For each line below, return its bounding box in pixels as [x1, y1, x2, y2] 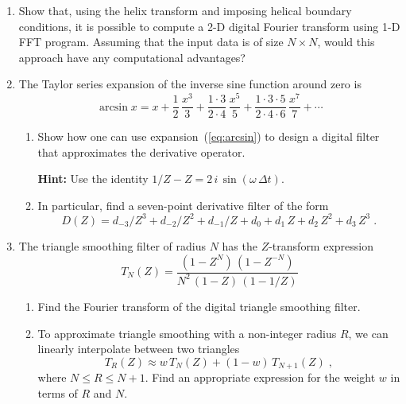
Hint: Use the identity [37, 170, 149, 187]
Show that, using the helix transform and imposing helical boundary [18, 2, 352, 18]
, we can [348, 324, 389, 341]
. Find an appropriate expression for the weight [145, 369, 376, 386]
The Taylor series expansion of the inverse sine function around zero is [18, 76, 362, 92]
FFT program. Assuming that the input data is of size [18, 33, 284, 50]
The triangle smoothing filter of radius [18, 237, 206, 254]
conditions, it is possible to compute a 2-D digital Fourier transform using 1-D [18, 17, 400, 34]
